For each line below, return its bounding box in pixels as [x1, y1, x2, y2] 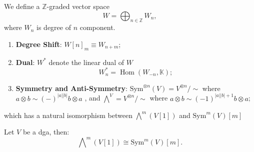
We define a [4, 1, 40, 11]
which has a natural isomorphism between [4, 109, 132, 120]
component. [79, 22, 115, 32]
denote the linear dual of [48, 56, 124, 67]
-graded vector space [46, 1, 109, 11]
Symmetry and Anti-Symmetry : [15, 82, 127, 93]
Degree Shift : [15, 38, 62, 49]
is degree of [36, 22, 71, 32]
